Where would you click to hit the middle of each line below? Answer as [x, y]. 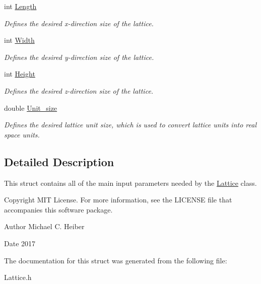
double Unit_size [31, 108]
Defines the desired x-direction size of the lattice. [79, 23]
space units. [22, 134]
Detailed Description [59, 161]
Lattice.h [18, 277]
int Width [19, 40]
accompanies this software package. [58, 209]
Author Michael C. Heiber [44, 226]
